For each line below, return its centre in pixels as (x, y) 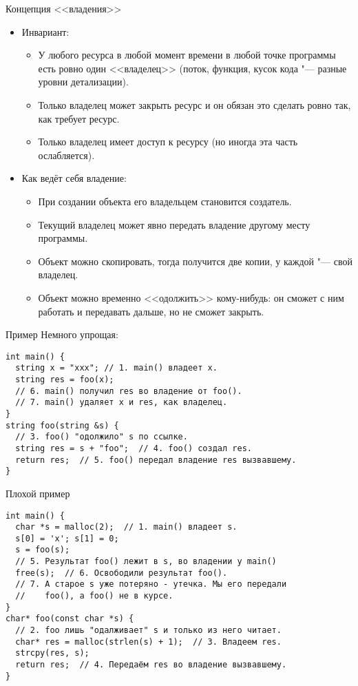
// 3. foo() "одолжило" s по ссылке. (102, 437)
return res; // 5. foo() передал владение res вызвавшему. (156, 460)
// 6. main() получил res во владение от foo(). (129, 391)
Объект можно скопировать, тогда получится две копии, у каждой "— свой (195, 261)
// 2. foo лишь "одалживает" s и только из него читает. (148, 631)
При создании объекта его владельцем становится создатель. (165, 201)
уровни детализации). (83, 82)
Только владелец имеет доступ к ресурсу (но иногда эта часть (168, 142)
